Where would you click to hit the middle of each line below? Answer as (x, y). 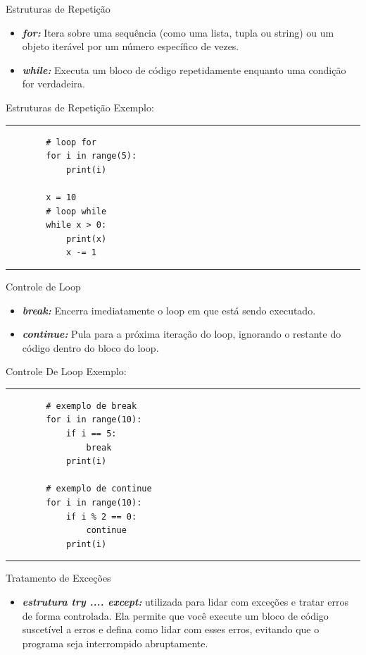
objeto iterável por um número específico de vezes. (131, 46)
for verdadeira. (53, 84)
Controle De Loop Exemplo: (66, 371)
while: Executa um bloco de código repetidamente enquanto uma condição (184, 69)
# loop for (71, 142)
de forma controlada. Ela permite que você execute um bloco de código (175, 615)
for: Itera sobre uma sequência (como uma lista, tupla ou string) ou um (178, 32)
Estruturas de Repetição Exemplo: (80, 107)
